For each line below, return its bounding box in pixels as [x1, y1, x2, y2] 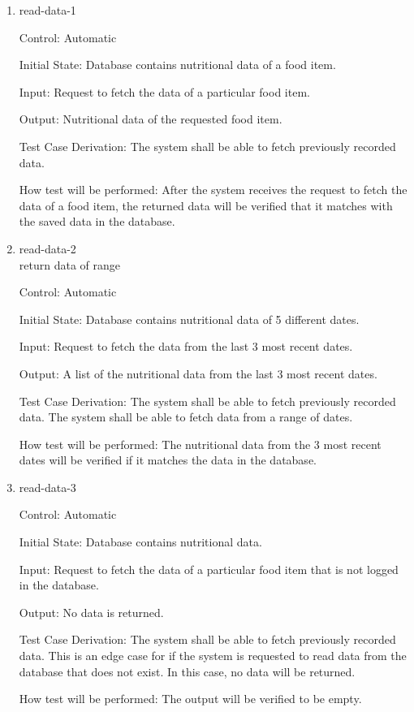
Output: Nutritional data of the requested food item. [19, 110, 282, 127]
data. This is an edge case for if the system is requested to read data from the [19, 647, 407, 664]
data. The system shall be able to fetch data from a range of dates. [19, 408, 353, 425]
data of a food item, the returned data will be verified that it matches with [19, 196, 393, 214]
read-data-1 [19, 2, 76, 18]
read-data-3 [19, 478, 76, 495]
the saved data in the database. [19, 213, 175, 230]
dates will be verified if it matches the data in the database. [19, 451, 317, 468]
